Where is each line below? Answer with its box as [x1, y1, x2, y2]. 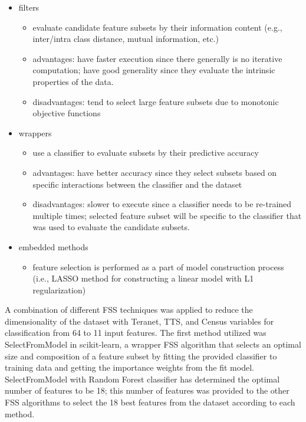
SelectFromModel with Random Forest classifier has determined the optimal [5, 372, 280, 385]
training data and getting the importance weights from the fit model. [5, 361, 254, 374]
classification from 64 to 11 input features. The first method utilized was [5, 326, 266, 339]
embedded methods [18, 240, 88, 253]
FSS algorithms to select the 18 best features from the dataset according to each [5, 396, 295, 408]
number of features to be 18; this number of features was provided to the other [5, 384, 289, 397]
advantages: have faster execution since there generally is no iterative [32, 52, 282, 64]
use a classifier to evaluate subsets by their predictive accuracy [32, 146, 259, 159]
